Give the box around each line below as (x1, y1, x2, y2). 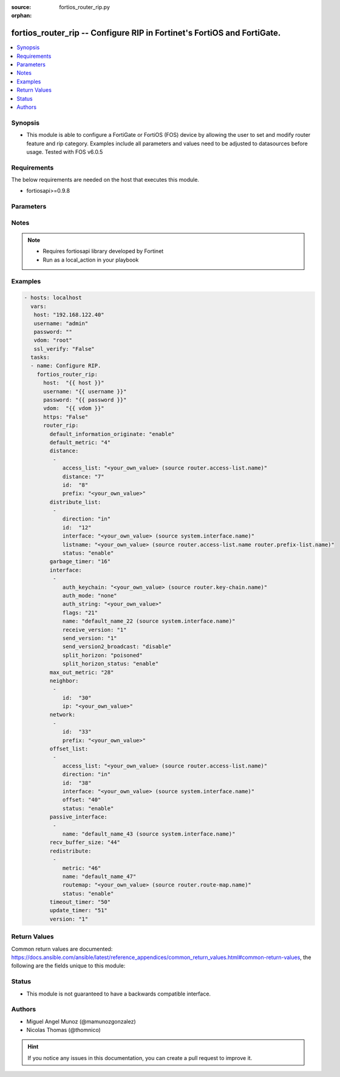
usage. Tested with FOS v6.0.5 (26, 148, 103, 155)
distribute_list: (49, 499, 101, 505)
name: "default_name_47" (62, 873, 137, 880)
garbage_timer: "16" (49, 558, 111, 565)
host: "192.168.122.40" (33, 311, 104, 319)
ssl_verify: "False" (33, 345, 95, 352)
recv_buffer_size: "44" (49, 839, 121, 846)
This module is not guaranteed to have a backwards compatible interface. (26, 990, 211, 997)
